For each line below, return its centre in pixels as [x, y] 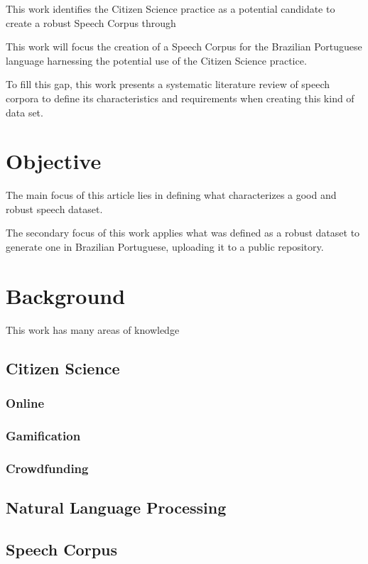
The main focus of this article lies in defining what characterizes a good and [171, 195]
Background [66, 295]
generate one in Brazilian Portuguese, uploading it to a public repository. [165, 247]
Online [25, 403]
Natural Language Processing [116, 508]
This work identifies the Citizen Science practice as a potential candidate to [171, 9]
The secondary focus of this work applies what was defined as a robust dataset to [183, 233]
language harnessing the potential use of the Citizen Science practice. [156, 60]
